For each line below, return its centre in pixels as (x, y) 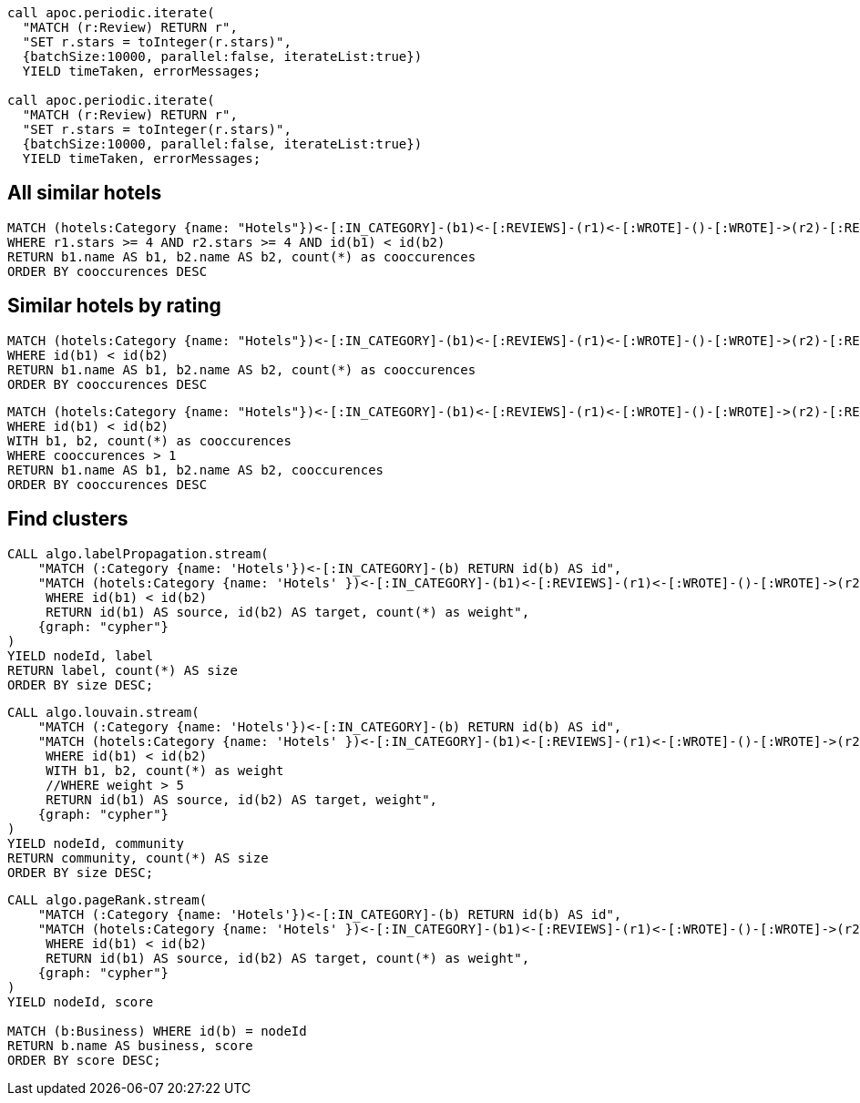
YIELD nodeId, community (96, 843)
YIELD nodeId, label (81, 655)
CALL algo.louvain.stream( (103, 712)
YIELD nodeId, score (81, 1001)
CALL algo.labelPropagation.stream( (138, 553)
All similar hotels (85, 193)
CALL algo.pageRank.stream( (107, 899)
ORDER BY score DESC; (84, 1060)
